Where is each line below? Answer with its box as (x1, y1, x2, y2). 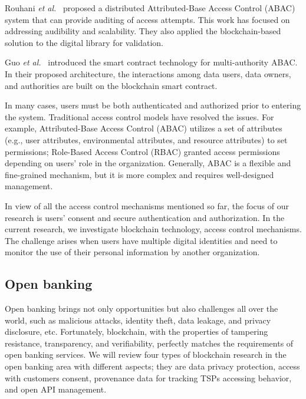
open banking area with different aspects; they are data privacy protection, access (5, 360, 300, 372)
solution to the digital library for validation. (5, 36, 163, 48)
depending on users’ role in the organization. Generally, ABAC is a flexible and (5, 157, 291, 169)
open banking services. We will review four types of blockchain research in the (5, 348, 287, 361)
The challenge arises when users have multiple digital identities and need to (5, 234, 278, 246)
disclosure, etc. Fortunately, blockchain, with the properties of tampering (5, 325, 268, 338)
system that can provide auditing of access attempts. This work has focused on (5, 13, 290, 25)
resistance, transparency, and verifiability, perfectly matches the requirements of (5, 337, 294, 349)
